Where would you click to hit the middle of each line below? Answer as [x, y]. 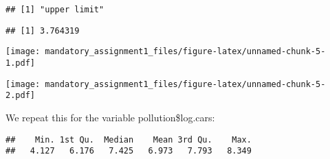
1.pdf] [20, 63]
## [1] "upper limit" [55, 10]
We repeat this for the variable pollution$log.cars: [110, 117]
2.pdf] [20, 96]
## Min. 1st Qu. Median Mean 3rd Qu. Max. [129, 139]
